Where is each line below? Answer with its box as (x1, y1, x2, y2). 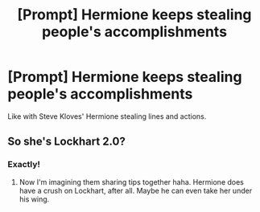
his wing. (19, 194, 50, 204)
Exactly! (7, 159, 41, 170)
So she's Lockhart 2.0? (7, 135, 126, 149)
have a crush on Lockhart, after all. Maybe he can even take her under (19, 185, 253, 195)
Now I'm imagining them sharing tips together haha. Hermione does (19, 177, 245, 186)
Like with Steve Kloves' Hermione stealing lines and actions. (7, 111, 207, 121)
